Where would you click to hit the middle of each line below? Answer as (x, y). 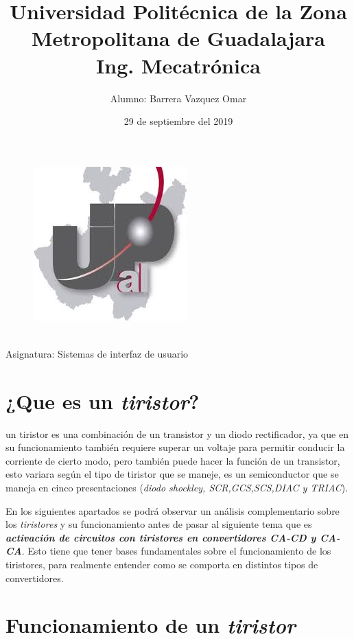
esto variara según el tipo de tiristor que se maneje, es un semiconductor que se (172, 474)
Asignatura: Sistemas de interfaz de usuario (97, 353)
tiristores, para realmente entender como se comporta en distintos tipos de (162, 564)
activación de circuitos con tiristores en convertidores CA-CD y (161, 537)
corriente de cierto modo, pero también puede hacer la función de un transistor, (173, 460)
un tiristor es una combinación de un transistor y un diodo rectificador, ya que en (177, 433)
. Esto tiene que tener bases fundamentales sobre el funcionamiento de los (176, 551)
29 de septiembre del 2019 (178, 121)
